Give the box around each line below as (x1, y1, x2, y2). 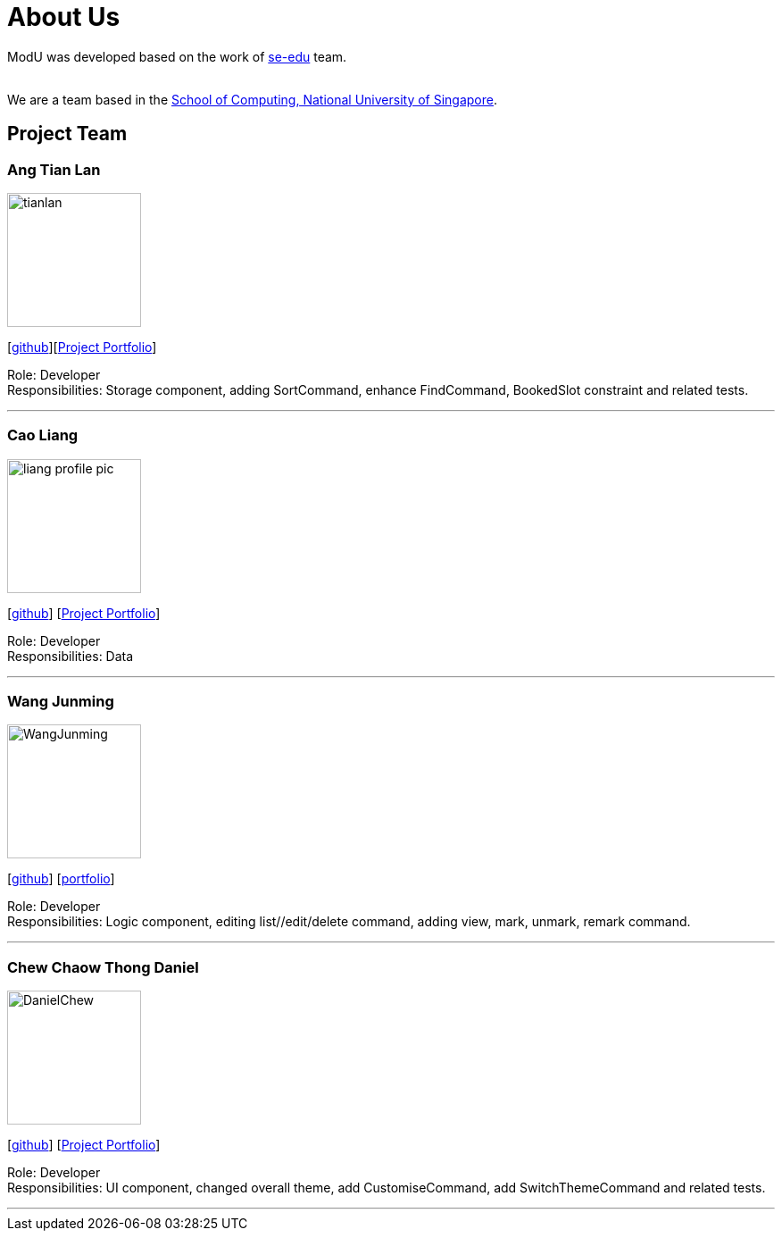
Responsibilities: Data (7, 648, 134, 664)
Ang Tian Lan (7, 160, 101, 179)
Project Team (7, 122, 128, 146)
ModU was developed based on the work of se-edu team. (7, 48, 347, 64)
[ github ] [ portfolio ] (7, 871, 115, 887)
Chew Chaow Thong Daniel (7, 958, 199, 976)
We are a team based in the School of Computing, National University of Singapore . (7, 91, 498, 107)
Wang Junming (7, 692, 114, 711)
